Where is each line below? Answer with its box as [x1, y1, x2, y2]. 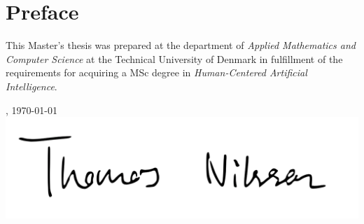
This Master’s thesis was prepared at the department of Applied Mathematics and [6, 38, 356, 52]
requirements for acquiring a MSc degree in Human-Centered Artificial [6, 65, 307, 80]
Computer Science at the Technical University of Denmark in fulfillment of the [6, 51, 343, 66]
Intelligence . [6, 78, 57, 93]
